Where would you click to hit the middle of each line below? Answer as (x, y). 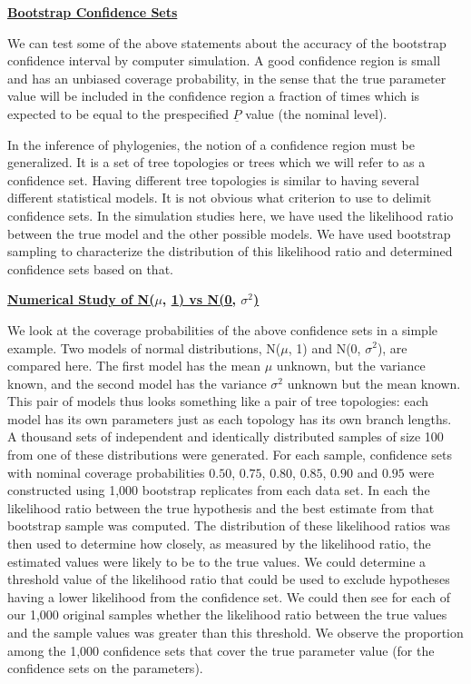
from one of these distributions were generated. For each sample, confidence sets (230, 455)
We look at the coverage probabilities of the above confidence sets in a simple (223, 329)
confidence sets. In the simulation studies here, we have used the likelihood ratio (231, 215)
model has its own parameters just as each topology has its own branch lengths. (230, 418)
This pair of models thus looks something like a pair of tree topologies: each (218, 401)
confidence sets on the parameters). (105, 668)
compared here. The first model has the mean (134, 366)
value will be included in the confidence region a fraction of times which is (214, 96)
